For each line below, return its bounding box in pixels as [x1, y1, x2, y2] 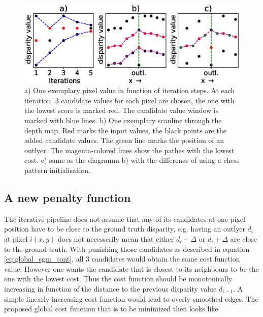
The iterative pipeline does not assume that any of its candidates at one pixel [4, 213, 245, 224]
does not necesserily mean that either [58, 234, 174, 244]
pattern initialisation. [24, 165, 91, 176]
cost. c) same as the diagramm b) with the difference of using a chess [24, 155, 240, 165]
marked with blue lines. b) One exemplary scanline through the [24, 115, 222, 126]
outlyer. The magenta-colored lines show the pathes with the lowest [24, 145, 235, 155]
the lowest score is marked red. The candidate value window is [24, 105, 219, 116]
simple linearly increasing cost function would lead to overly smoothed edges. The [4, 293, 258, 304]
